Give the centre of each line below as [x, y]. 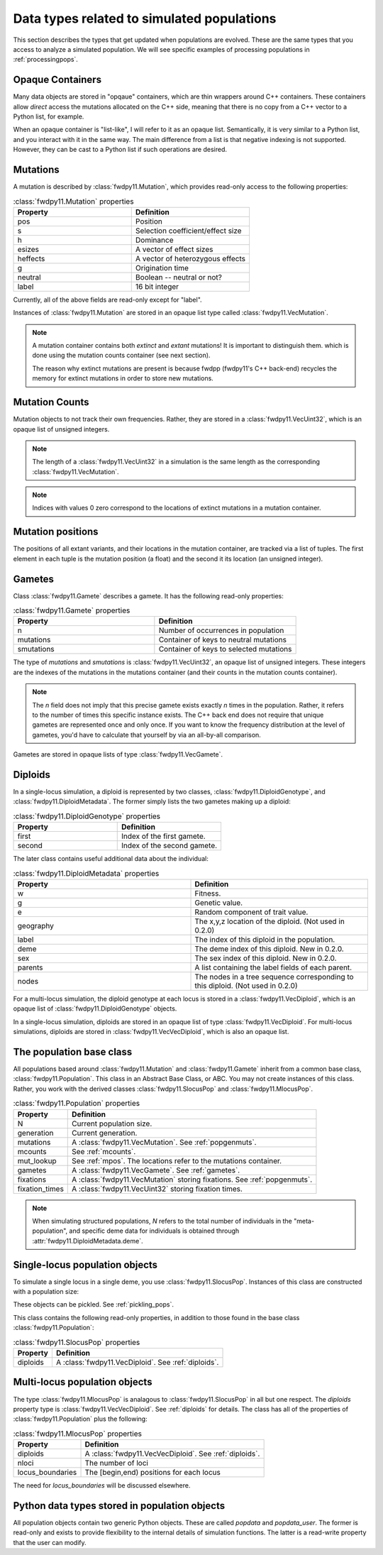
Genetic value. [219, 903]
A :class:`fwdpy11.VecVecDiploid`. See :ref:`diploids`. [172, 1454]
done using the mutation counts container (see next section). [121, 356]
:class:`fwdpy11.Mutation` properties [73, 201]
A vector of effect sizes [174, 249]
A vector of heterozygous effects [190, 258]
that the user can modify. [50, 1542]
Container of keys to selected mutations [225, 649]
